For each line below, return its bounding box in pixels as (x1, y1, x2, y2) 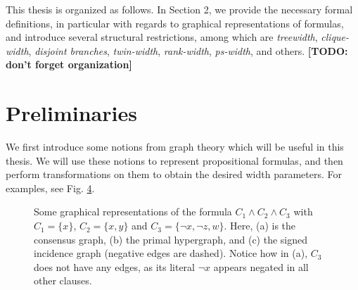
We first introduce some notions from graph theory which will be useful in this (6, 139, 344, 154)
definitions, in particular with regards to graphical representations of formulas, (6, 15, 344, 30)
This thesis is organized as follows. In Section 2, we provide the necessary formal (6, 2, 353, 16)
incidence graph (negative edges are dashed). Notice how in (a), (34, 246, 308, 260)
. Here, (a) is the (224, 218, 296, 233)
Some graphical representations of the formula (34, 204, 232, 219)
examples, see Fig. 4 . (6, 180, 95, 195)
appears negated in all (213, 259, 309, 274)
